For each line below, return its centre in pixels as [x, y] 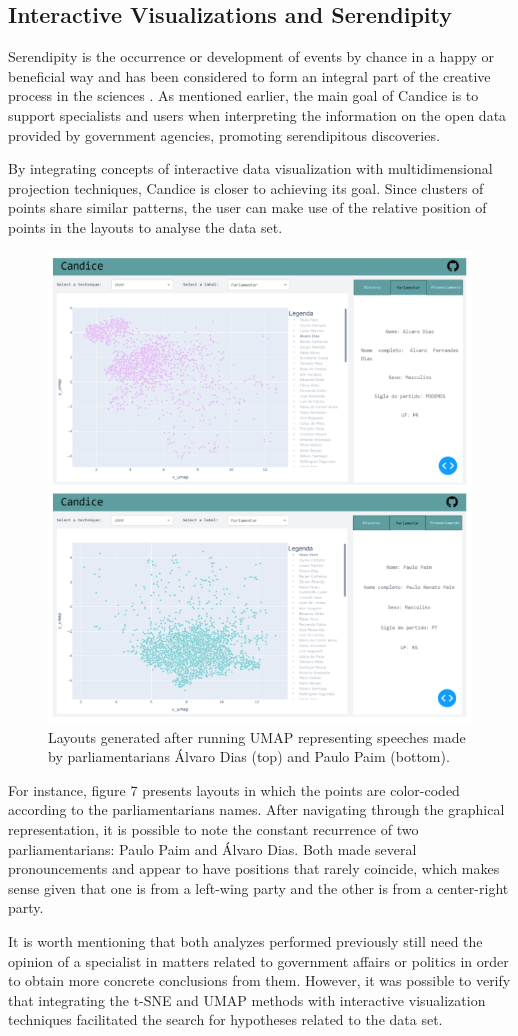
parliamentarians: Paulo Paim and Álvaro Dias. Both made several [212, 848]
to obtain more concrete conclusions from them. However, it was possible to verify [259, 980]
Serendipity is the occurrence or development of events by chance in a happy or [251, 56]
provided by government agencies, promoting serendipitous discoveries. [224, 134]
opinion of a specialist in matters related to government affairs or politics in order [258, 960]
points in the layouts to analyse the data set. [145, 226]
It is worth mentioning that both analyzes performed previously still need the [245, 940]
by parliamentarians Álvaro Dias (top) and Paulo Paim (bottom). [249, 756]
